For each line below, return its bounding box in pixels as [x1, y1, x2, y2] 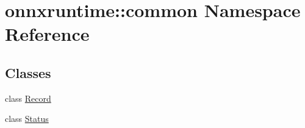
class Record [5, 91, 51, 104]
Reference [5, 21, 90, 46]
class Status [5, 112, 49, 125]
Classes [5, 63, 51, 82]
